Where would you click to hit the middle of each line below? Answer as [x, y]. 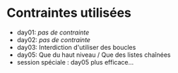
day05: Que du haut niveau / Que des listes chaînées [94, 55]
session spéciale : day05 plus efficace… [75, 62]
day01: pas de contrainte [53, 32]
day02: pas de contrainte [54, 39]
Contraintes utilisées [69, 13]
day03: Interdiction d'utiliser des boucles [76, 47]
